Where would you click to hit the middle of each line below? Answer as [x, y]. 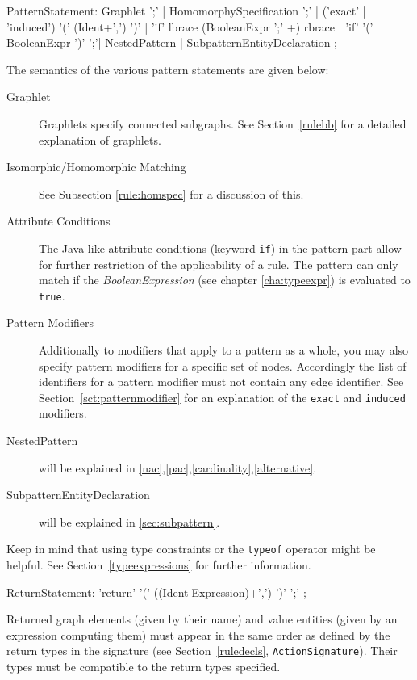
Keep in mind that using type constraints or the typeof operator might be [191, 549]
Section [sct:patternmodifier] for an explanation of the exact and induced [222, 397]
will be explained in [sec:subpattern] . [129, 521]
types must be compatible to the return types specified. [144, 667]
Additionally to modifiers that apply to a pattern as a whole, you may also [224, 350]
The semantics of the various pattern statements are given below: [168, 69]
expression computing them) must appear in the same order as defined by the [198, 634]
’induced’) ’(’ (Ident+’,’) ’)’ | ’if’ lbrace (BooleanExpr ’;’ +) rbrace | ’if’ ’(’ [190, 26]
